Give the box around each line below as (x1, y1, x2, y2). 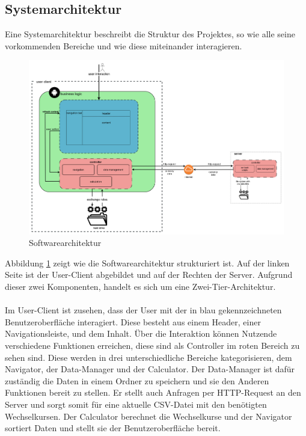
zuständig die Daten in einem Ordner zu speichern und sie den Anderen (5, 374, 269, 387)
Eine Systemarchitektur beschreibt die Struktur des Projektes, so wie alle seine (5, 28, 295, 40)
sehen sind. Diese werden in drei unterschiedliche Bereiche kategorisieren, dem (5, 351, 292, 363)
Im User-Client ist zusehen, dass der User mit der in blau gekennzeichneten (5, 304, 282, 316)
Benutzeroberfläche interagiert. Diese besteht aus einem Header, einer (5, 315, 261, 328)
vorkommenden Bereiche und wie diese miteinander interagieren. (5, 39, 242, 52)
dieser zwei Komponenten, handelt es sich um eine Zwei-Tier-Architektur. (5, 280, 276, 293)
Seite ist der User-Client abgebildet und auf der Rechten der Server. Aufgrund (5, 268, 293, 281)
